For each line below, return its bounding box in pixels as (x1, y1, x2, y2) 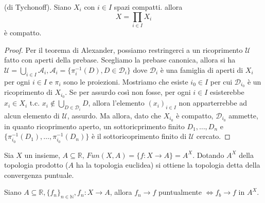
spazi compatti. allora (114, 2, 183, 12)
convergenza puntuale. (4, 169, 74, 180)
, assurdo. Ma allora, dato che (67, 110, 162, 120)
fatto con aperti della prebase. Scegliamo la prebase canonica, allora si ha (4, 54, 236, 65)
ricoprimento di (4, 87, 52, 97)
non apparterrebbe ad (179, 97, 248, 108)
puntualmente (158, 187, 202, 197)
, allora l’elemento (88, 97, 145, 108)
